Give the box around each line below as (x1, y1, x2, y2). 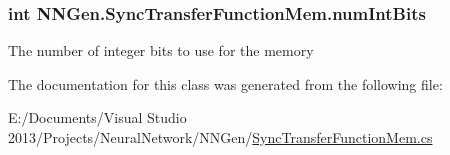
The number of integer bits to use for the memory (8, 40, 314, 61)
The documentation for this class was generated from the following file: (8, 73, 443, 94)
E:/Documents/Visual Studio (8, 107, 187, 128)
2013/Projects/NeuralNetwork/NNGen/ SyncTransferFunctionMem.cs (8, 127, 433, 147)
